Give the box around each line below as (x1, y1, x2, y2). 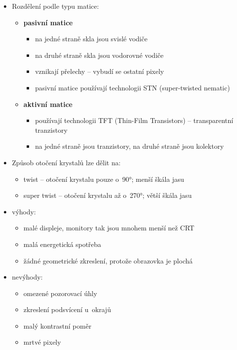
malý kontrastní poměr (23, 320, 92, 331)
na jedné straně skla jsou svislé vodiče (35, 34, 148, 44)
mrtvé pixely (23, 337, 61, 347)
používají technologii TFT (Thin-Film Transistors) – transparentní (35, 115, 234, 125)
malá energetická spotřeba (23, 239, 101, 249)
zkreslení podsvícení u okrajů (23, 304, 111, 315)
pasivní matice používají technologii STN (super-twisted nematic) (35, 82, 230, 92)
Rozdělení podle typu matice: (12, 1, 99, 11)
